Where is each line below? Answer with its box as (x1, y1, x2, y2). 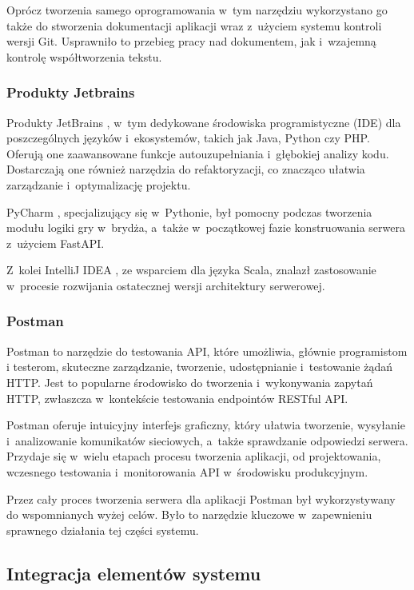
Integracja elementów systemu (6, 560, 261, 585)
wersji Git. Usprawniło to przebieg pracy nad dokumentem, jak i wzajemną (6, 33, 376, 50)
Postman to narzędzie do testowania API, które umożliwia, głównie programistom (6, 342, 408, 359)
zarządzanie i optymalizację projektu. (6, 176, 191, 193)
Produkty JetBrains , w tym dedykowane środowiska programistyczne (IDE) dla (6, 114, 401, 130)
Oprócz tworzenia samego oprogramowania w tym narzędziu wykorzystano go (6, 2, 388, 18)
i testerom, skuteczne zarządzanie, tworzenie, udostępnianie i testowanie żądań (6, 358, 392, 375)
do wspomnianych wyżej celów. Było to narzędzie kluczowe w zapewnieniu (6, 506, 372, 523)
